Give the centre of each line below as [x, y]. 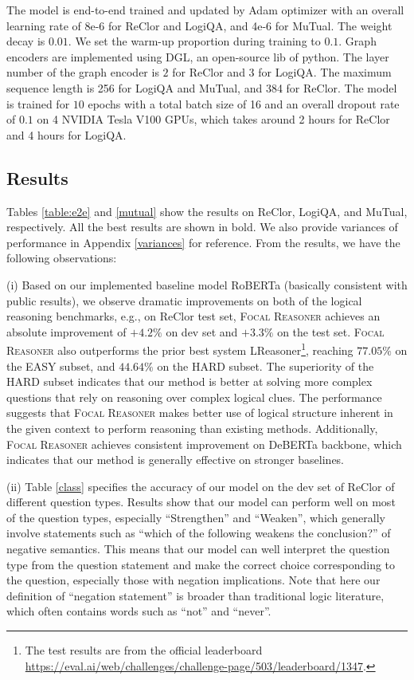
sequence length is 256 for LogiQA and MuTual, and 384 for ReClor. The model [202, 87]
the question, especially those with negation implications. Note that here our [193, 580]
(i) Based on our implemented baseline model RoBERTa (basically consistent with [207, 284]
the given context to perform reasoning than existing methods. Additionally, [192, 428]
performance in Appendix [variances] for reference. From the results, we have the [203, 242]
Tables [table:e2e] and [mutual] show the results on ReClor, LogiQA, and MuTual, [207, 211]
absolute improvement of [66, 331]
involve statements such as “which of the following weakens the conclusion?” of [199, 533]
